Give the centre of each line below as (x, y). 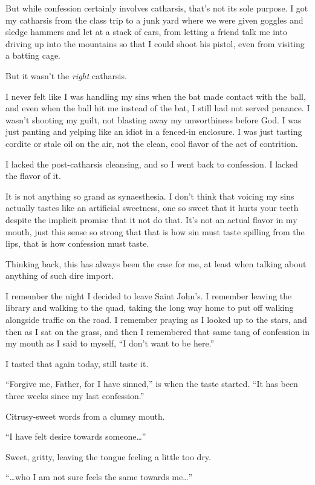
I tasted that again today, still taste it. (77, 363)
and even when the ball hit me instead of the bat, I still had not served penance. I (158, 108)
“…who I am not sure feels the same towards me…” (99, 477)
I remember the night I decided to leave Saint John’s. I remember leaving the (149, 295)
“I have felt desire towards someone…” (76, 436)
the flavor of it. (33, 176)
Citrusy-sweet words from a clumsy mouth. (85, 416)
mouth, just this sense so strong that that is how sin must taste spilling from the (155, 231)
